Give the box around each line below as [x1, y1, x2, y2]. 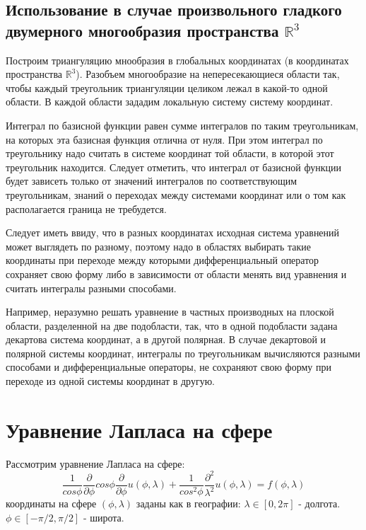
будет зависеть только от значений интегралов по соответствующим [6, 173, 297, 188]
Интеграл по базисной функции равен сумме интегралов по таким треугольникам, [6, 117, 359, 132]
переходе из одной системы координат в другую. [6, 374, 215, 388]
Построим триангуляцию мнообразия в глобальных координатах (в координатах [6, 52, 349, 67]
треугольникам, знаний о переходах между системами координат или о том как [6, 187, 346, 202]
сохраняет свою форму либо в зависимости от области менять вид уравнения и [6, 266, 347, 281]
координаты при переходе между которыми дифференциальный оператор [6, 253, 319, 267]
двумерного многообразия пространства [6, 19, 279, 41]
